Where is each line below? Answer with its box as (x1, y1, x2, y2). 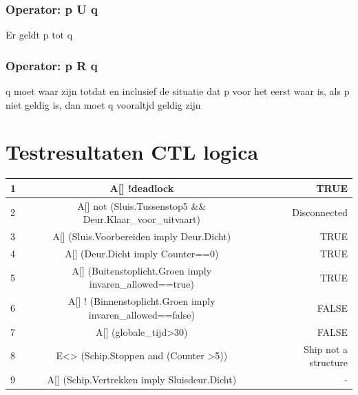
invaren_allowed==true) (89, 277, 194, 291)
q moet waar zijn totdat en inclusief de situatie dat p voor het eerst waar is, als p (6, 84, 350, 98)
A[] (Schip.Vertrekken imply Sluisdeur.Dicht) (47, 372, 237, 386)
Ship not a (304, 341, 348, 356)
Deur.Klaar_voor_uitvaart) (83, 212, 200, 226)
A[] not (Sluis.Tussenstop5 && (77, 198, 207, 213)
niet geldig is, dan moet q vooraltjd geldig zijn (6, 97, 201, 111)
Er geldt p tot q (6, 28, 73, 42)
